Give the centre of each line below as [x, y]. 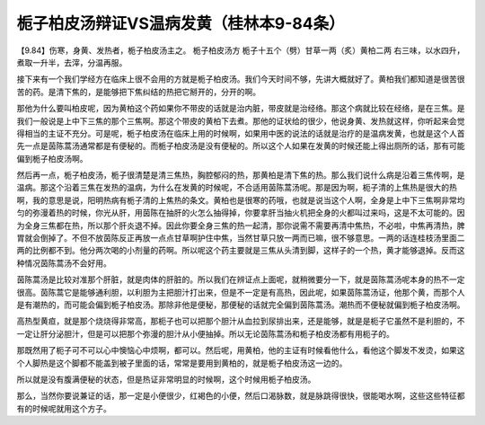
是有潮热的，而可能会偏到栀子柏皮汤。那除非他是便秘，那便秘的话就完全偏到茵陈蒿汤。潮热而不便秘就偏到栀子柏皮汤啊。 [241, 305]
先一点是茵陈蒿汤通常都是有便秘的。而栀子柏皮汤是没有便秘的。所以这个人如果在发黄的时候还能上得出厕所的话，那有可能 [241, 146]
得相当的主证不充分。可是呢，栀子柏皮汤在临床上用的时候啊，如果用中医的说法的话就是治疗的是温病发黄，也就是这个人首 [241, 133]
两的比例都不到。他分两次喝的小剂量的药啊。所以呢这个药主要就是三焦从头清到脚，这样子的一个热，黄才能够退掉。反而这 [241, 251]
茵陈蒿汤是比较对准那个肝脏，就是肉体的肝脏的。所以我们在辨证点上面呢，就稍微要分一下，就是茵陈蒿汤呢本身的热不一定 [241, 279]
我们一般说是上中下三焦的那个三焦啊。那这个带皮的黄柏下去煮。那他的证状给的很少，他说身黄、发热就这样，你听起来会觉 [241, 120]
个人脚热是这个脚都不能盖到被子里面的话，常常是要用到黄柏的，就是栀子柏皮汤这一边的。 [182, 363]
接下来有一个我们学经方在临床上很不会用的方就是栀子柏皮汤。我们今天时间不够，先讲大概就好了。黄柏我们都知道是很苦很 [241, 79]
